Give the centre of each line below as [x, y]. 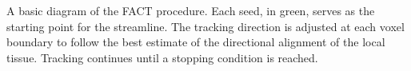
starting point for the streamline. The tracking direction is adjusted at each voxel [205, 26]
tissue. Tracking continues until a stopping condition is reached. [162, 57]
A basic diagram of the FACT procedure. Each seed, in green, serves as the [191, 10]
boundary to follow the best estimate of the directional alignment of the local [196, 42]
